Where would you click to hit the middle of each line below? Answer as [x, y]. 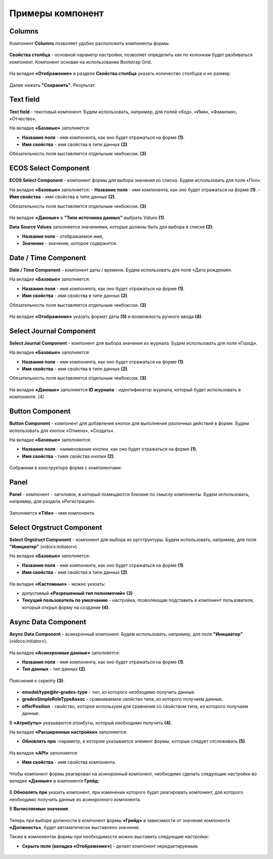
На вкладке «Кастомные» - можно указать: [57, 584]
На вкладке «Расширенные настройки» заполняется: [68, 732]
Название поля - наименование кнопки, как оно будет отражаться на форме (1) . [109, 449]
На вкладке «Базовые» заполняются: [50, 440]
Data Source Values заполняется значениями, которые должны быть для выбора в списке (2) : [111, 227]
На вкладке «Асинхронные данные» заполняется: [65, 653]
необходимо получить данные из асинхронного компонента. [75, 799]
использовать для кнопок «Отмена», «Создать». [62, 431]
